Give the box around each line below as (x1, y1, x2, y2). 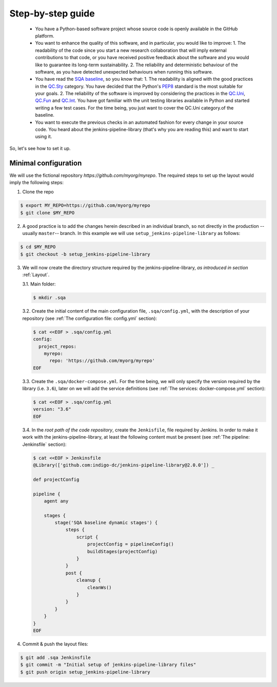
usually (22, 230, 38, 237)
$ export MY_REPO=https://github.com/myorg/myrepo (20, 203, 151, 208)
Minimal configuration (9, 158, 82, 167)
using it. (35, 134, 52, 140)
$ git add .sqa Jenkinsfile (20, 655, 91, 660)
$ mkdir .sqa (33, 295, 66, 301)
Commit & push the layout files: (22, 641, 88, 647)
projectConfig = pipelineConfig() (87, 541, 174, 547)
